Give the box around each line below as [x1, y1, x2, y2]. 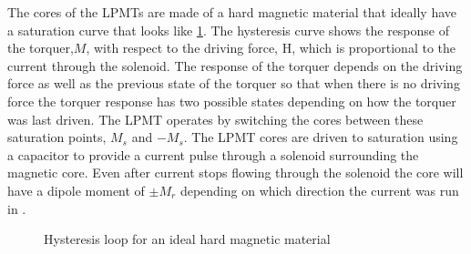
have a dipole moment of [7, 180, 145, 199]
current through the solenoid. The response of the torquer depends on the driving [7, 56, 463, 75]
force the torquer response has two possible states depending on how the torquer [7, 91, 456, 110]
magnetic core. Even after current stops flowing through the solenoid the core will [7, 163, 464, 182]
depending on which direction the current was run [179, 180, 459, 199]
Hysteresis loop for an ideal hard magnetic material [44, 229, 331, 249]
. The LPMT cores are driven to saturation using [183, 127, 458, 147]
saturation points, [7, 127, 107, 147]
